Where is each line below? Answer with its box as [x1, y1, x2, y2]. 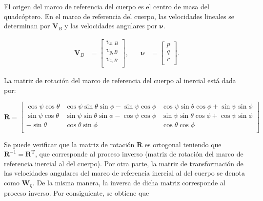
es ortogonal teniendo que [144, 139, 222, 149]
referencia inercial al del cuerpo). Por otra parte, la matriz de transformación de [4, 158, 243, 168]
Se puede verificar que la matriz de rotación [4, 139, 135, 149]
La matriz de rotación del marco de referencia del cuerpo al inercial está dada [4, 75, 236, 86]
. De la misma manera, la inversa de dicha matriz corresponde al [32, 178, 225, 187]
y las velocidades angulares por [64, 21, 158, 31]
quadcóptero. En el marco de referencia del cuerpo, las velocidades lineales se [4, 11, 234, 21]
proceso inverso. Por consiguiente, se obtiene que [4, 188, 149, 198]
